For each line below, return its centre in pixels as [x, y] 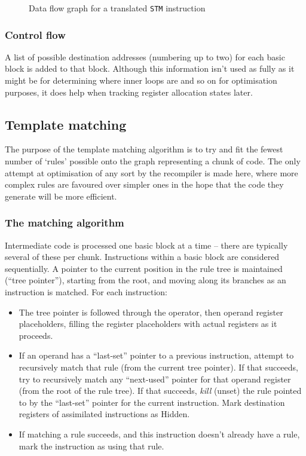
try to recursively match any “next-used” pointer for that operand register [155, 379]
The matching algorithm [65, 223]
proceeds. [36, 335]
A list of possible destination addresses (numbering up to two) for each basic [145, 56]
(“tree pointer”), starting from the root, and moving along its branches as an [146, 280]
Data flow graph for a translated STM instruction [117, 8]
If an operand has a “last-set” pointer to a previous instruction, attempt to [156, 355]
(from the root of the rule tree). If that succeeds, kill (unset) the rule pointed [160, 391]
